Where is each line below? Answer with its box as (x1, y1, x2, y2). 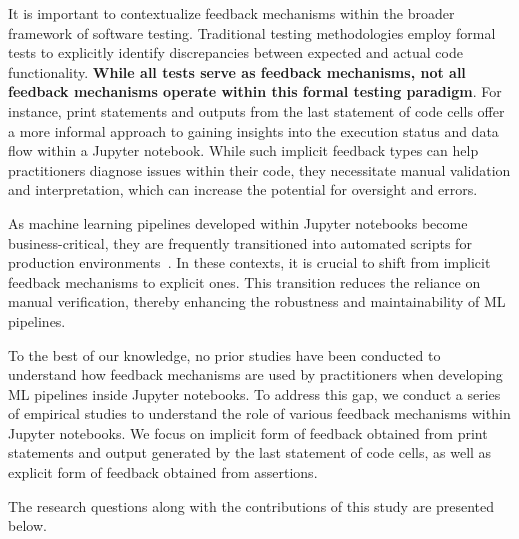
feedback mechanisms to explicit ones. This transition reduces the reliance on (8, 271, 481, 292)
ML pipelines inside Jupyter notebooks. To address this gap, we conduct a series (8, 383, 501, 404)
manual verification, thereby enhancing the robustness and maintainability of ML (8, 291, 506, 312)
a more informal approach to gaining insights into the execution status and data (8, 120, 499, 141)
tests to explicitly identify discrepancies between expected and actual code (8, 42, 463, 63)
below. (8, 515, 47, 536)
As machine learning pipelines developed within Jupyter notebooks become (8, 212, 468, 233)
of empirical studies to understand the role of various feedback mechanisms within (8, 403, 511, 424)
